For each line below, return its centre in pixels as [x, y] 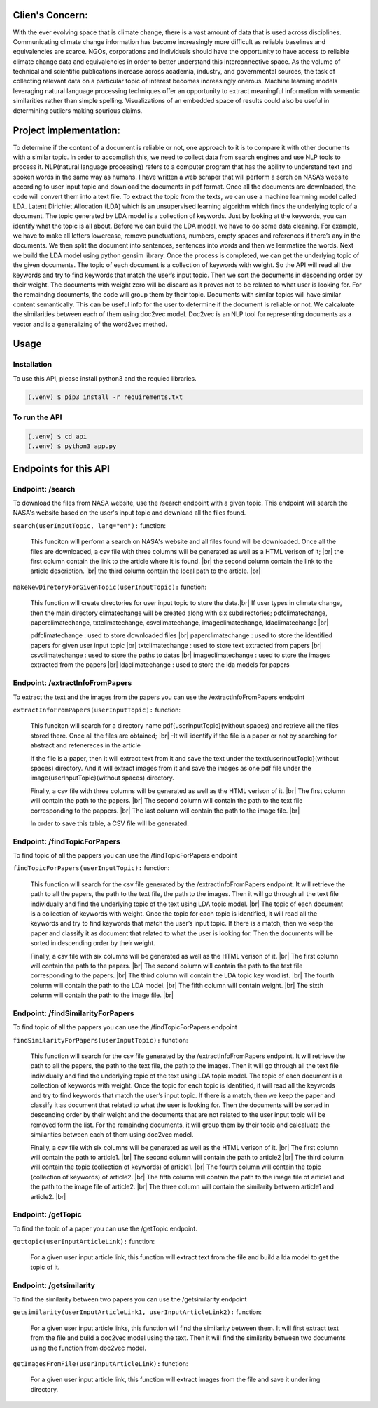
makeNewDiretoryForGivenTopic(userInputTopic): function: [110, 587]
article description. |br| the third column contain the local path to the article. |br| [146, 571]
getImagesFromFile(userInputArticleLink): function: [100, 1363]
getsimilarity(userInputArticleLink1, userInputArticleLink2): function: [138, 1312]
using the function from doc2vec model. [88, 1348]
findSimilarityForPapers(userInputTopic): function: [100, 1040]
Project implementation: [67, 131]
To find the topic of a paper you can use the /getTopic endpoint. [105, 1228]
